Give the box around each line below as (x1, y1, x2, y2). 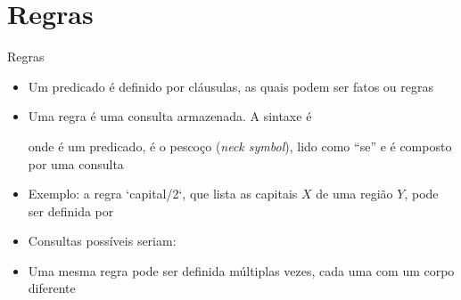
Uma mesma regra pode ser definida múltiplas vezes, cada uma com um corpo (28, 261, 455, 280)
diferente (28, 279, 76, 297)
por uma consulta (28, 154, 124, 173)
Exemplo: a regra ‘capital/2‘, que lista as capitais (28, 184, 298, 203)
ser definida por (28, 201, 114, 220)
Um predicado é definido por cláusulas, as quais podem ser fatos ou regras (28, 77, 433, 95)
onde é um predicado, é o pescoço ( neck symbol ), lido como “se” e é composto (28, 136, 452, 155)
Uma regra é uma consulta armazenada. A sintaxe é (28, 107, 312, 126)
